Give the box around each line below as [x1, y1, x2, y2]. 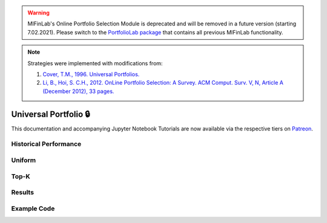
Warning [27, 9, 50, 16]
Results [11, 188, 35, 196]
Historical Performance [11, 140, 82, 148]
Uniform [11, 156, 36, 164]
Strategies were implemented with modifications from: [27, 59, 163, 66]
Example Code [11, 204, 55, 213]
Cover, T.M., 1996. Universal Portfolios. [42, 70, 140, 78]
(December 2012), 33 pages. [42, 88, 114, 95]
